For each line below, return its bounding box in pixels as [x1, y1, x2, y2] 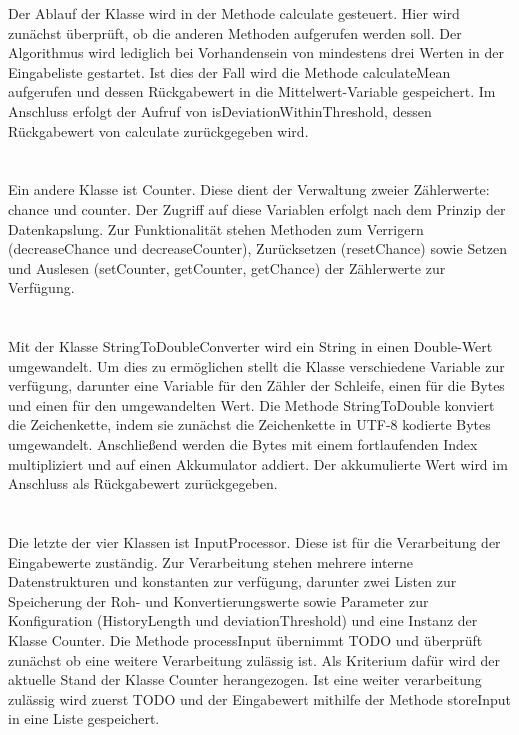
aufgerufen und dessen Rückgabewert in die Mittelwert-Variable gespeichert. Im [8, 81, 496, 102]
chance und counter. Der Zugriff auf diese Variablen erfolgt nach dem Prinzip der [8, 198, 506, 219]
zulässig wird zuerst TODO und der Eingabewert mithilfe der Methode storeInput [8, 688, 512, 709]
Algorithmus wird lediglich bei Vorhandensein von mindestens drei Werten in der [8, 42, 505, 63]
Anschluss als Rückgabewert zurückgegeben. [8, 473, 278, 494]
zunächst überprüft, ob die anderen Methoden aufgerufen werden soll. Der [8, 22, 462, 43]
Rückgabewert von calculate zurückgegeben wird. [8, 120, 309, 141]
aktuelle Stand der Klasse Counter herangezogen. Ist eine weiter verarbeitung [8, 669, 482, 690]
